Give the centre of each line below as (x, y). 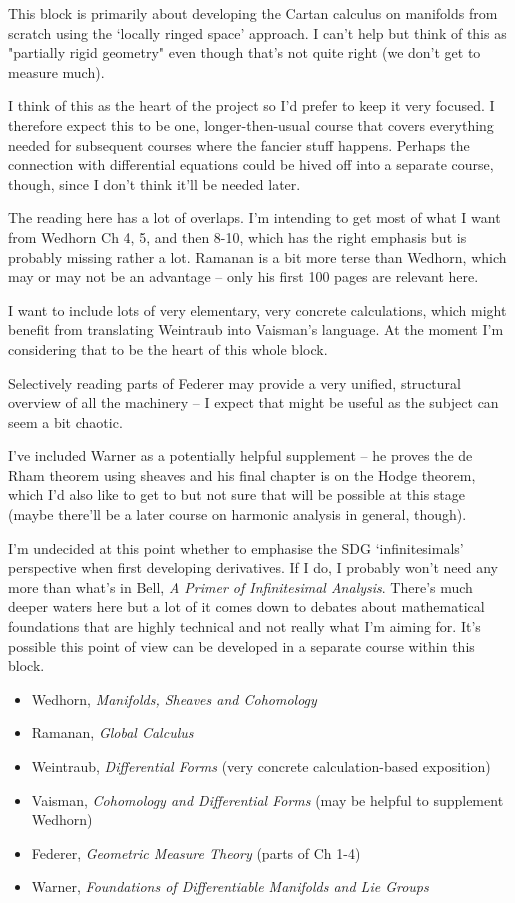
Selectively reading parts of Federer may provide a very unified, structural (234, 382)
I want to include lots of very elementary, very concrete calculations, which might (257, 309)
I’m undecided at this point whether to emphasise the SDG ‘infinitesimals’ (236, 547)
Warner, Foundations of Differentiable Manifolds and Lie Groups (230, 886)
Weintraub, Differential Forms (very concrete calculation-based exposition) (261, 766)
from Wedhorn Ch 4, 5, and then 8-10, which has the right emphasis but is (237, 236)
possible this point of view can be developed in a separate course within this (241, 645)
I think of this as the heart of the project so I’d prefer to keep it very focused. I (251, 105)
